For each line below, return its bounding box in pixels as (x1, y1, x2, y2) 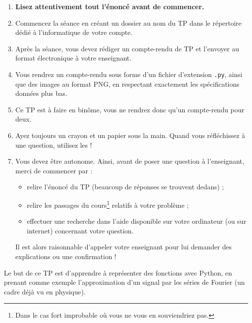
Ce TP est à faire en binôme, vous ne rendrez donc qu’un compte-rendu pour (15, 104, 245, 114)
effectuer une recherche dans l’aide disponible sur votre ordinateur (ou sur (27, 216, 247, 226)
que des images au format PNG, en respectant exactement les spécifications (15, 78, 239, 89)
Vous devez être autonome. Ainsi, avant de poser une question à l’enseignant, (15, 156, 244, 166)
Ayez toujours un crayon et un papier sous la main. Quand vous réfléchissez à (15, 130, 245, 140)
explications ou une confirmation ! (15, 251, 116, 261)
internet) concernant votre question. (27, 225, 134, 235)
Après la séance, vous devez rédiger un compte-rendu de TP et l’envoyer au (15, 43, 239, 53)
